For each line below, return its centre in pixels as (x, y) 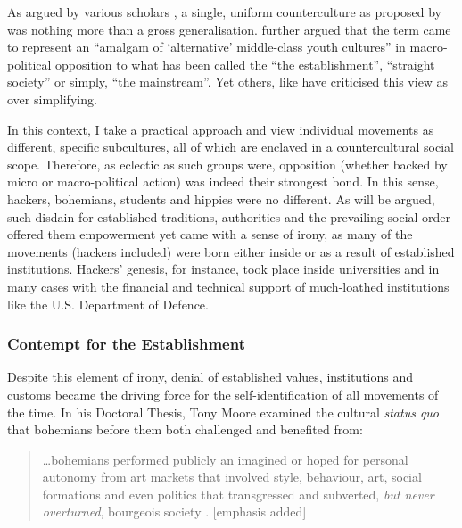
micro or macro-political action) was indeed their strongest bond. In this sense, (223, 181)
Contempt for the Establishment (126, 344)
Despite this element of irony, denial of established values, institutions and (210, 377)
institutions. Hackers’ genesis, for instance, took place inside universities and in (223, 269)
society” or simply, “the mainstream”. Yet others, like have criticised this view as (228, 82)
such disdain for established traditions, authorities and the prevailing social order (229, 216)
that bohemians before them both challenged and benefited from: (185, 429)
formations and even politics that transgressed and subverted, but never (238, 494)
